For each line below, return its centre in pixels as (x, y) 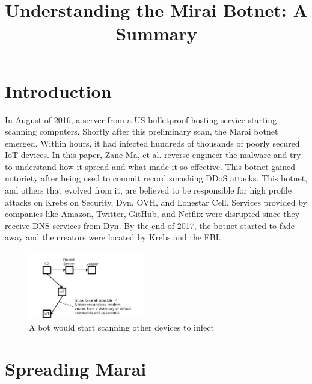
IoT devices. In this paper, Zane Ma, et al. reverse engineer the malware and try (153, 155)
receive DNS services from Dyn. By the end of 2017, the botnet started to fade (150, 225)
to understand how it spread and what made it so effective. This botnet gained (150, 166)
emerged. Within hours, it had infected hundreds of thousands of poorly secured (152, 143)
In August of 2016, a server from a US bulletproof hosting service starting (141, 119)
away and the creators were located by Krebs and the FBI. (113, 237)
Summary (156, 33)
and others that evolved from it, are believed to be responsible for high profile (148, 190)
